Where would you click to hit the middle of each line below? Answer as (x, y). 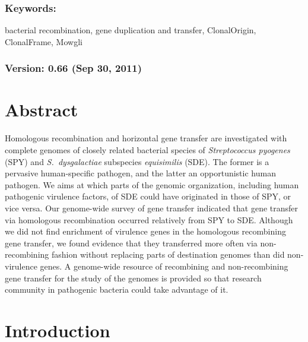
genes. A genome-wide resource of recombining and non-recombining (164, 266)
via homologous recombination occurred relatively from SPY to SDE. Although (149, 219)
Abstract (42, 110)
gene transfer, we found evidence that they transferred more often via (131, 243)
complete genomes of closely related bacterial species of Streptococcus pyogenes (147, 149)
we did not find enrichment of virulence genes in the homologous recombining (145, 231)
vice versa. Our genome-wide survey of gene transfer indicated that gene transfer (152, 208)
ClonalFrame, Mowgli (44, 41)
